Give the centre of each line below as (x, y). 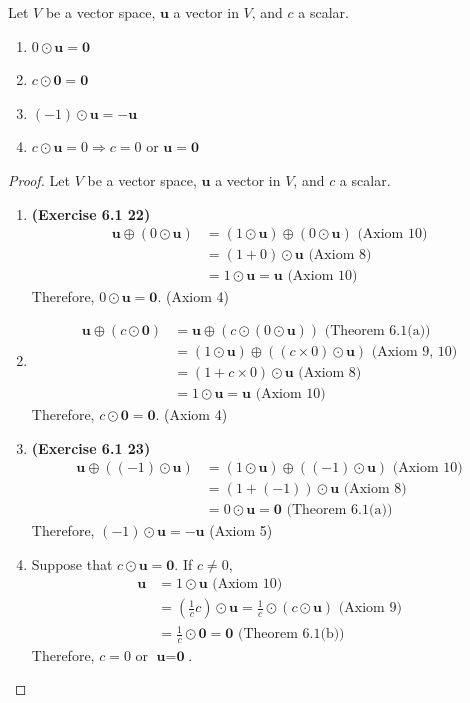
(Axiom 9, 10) (414, 351)
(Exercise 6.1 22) (91, 213)
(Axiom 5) (241, 530)
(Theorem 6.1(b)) (291, 634)
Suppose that (72, 563)
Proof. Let (39, 179)
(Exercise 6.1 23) (91, 447)
